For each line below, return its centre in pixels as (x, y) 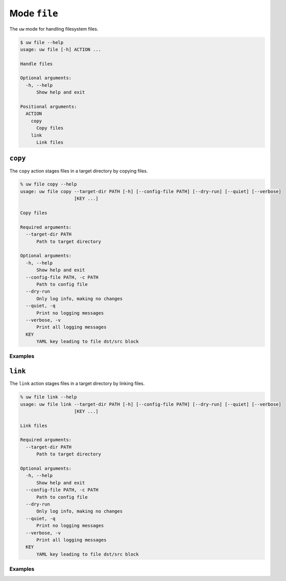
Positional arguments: (49, 107)
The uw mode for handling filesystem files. (54, 29)
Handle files (37, 64)
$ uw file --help (42, 42)
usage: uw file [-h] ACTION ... (61, 49)
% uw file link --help (49, 397)
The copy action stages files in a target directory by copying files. (79, 171)
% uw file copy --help (49, 184)
